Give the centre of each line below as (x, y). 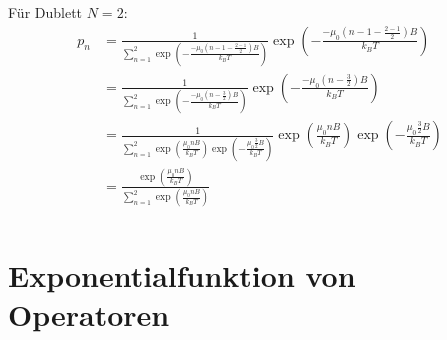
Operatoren (89, 313)
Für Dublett (45, 12)
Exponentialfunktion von (182, 274)
